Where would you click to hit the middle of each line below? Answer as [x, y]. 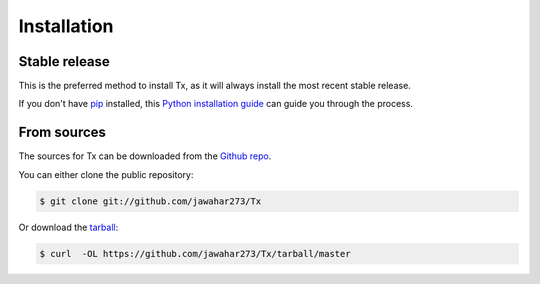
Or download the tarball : [68, 227]
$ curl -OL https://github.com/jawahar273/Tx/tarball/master [195, 253]
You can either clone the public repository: [106, 174]
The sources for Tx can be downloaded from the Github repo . [145, 156]
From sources [62, 132]
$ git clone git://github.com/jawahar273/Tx [150, 201]
